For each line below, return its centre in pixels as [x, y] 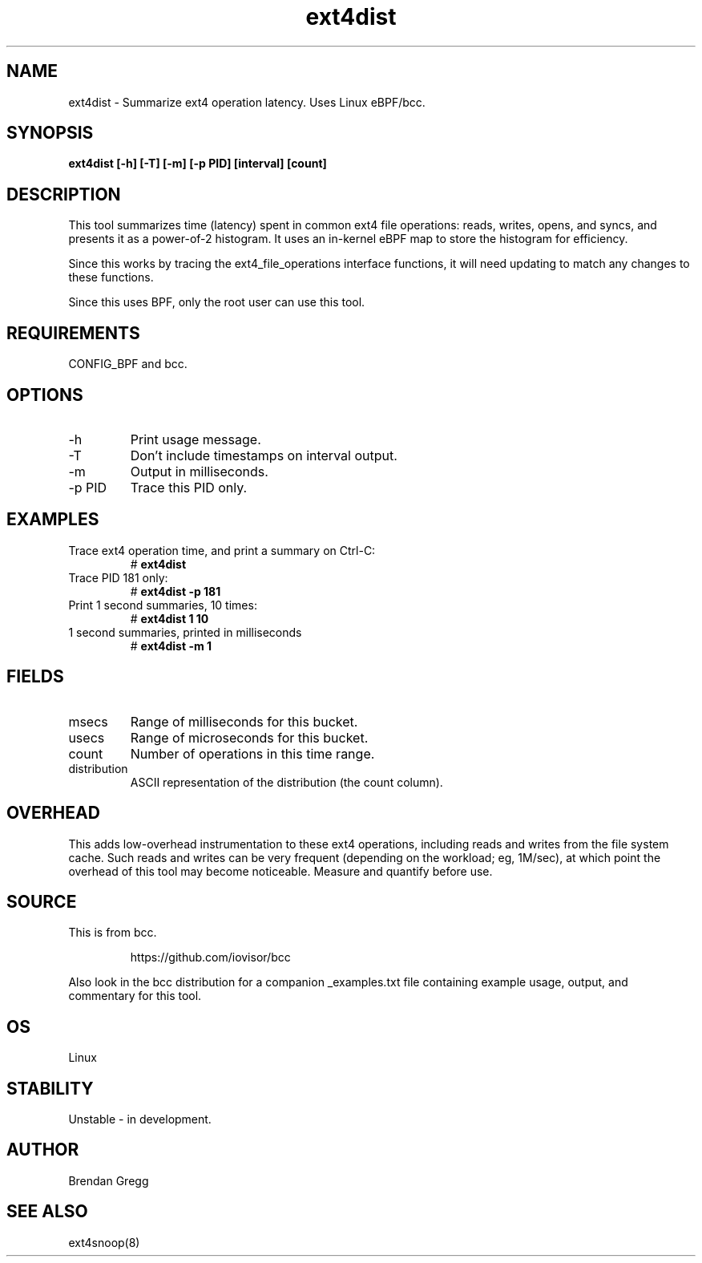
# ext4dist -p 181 [175, 591]
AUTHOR [43, 1150]
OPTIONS [45, 395]
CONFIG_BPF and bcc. [128, 364]
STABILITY [50, 1088]
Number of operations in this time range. [252, 753]
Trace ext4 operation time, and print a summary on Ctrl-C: [222, 550]
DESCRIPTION [64, 194]
